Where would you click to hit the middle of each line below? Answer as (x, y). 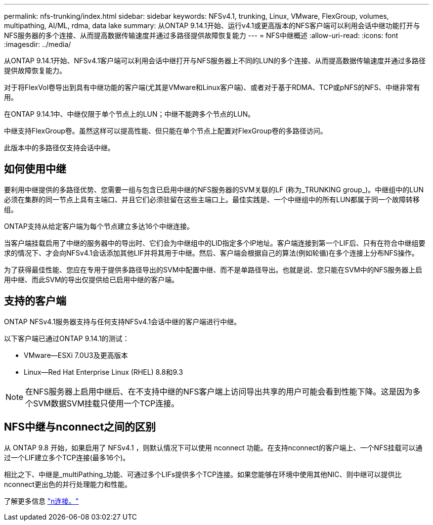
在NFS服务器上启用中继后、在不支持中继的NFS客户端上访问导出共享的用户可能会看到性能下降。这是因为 (219, 391)
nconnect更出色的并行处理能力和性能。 (68, 484)
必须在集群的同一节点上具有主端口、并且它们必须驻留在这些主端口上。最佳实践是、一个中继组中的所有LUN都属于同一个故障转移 (212, 199)
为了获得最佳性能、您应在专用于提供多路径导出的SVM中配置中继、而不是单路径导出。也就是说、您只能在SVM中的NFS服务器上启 (213, 269)
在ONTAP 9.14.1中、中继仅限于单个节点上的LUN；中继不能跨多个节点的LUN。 (130, 114)
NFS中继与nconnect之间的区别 (80, 427)
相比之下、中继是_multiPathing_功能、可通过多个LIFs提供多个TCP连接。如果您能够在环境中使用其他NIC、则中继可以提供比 (203, 474)
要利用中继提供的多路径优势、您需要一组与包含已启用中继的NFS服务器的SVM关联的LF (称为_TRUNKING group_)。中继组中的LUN (214, 189)
